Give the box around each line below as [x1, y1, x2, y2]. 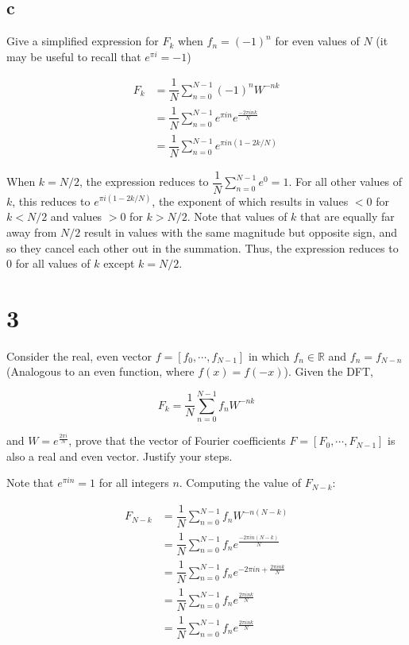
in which [248, 347, 290, 364]
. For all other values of [288, 173, 403, 190]
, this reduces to [12, 192, 91, 209]
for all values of [15, 255, 91, 272]
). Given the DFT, [284, 363, 374, 380]
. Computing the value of [179, 474, 302, 491]
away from [6, 223, 57, 240]
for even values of [275, 33, 360, 49]
